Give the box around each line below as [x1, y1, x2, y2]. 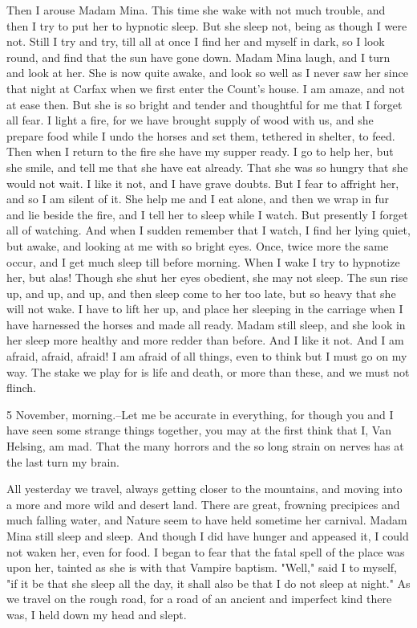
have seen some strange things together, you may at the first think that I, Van [6, 422, 391, 438]
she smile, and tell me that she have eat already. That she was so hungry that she [6, 158, 408, 175]
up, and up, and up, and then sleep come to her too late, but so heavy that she [6, 284, 396, 301]
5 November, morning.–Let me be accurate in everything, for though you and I [6, 406, 394, 422]
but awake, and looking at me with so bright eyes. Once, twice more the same [6, 237, 389, 254]
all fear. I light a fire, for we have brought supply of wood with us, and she [6, 112, 374, 128]
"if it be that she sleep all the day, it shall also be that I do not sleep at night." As [6, 574, 411, 591]
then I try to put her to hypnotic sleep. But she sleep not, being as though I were [6, 17, 407, 34]
